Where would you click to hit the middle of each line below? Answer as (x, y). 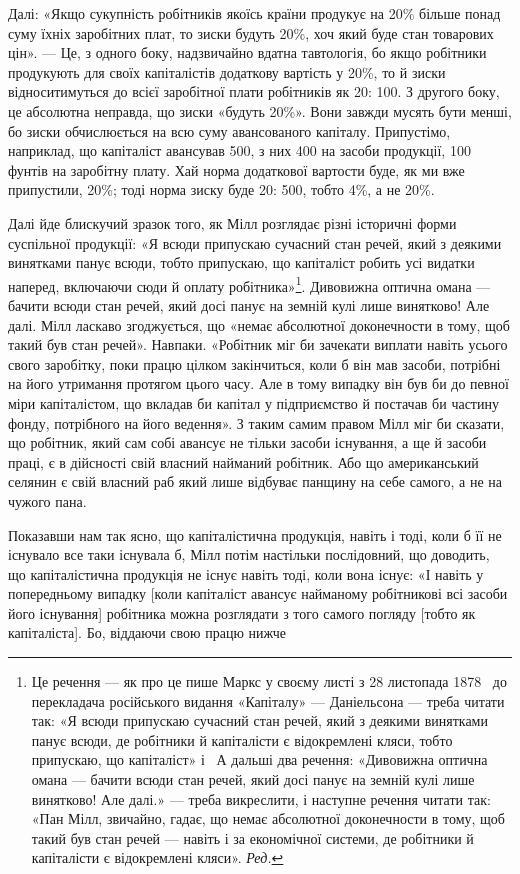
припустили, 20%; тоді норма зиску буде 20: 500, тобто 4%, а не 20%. (221, 189)
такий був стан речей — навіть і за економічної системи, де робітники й (252, 837)
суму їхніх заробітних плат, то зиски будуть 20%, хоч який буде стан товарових (251, 32)
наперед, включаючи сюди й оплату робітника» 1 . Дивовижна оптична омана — (249, 284)
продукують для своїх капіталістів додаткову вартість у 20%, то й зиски (227, 71)
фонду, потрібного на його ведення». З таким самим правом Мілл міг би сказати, (256, 422)
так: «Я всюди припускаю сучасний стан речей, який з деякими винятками (259, 720)
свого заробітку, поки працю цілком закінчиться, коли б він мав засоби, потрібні (254, 363)
